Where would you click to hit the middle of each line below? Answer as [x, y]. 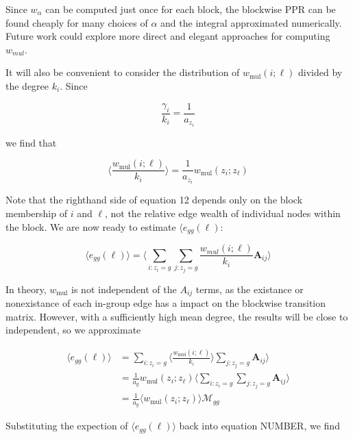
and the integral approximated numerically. [251, 22]
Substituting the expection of [67, 426]
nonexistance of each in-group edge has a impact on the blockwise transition [166, 303]
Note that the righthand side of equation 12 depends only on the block [154, 200]
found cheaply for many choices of [77, 22]
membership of [36, 213]
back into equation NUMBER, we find [259, 426]
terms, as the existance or [249, 289]
